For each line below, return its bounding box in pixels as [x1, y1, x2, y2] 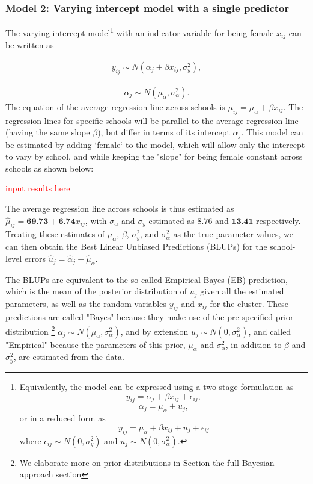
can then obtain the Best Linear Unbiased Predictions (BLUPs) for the [5, 240, 267, 253]
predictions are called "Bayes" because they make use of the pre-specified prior [5, 311, 294, 323]
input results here [5, 182, 70, 194]
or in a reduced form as [19, 412, 106, 424]
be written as [5, 39, 54, 51]
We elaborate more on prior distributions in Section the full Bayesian [19, 456, 275, 468]
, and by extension [120, 324, 189, 337]
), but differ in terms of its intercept [97, 126, 230, 138]
